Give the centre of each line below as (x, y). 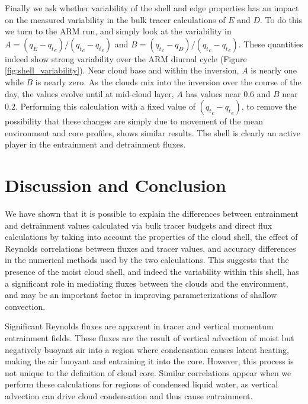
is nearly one (274, 70)
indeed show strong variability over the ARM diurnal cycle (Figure (126, 58)
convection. (25, 306)
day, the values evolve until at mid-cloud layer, (89, 93)
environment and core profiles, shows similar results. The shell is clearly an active (153, 132)
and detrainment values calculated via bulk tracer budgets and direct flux (139, 225)
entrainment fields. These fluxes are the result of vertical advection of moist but (150, 338)
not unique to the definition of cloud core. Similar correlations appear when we (148, 372)
